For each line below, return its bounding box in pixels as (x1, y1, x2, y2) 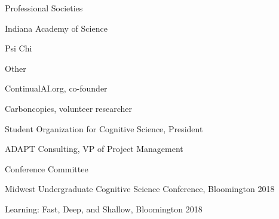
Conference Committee (5, 162, 88, 175)
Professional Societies (5, 2, 83, 14)
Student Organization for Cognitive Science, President (5, 122, 203, 135)
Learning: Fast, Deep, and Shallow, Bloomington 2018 (5, 202, 203, 215)
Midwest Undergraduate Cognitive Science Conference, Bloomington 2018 (5, 182, 275, 195)
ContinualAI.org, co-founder (5, 82, 108, 95)
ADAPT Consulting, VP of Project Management (5, 142, 183, 155)
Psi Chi (5, 42, 32, 54)
